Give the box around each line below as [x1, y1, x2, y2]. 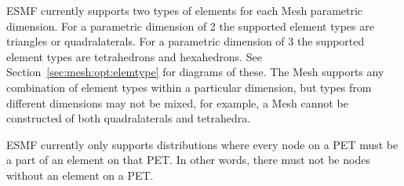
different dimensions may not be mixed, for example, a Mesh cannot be [6, 94, 348, 111]
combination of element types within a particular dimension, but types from [6, 78, 372, 95]
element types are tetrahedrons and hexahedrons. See [6, 48, 262, 64]
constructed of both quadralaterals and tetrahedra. [6, 110, 251, 126]
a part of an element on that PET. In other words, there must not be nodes [6, 151, 370, 168]
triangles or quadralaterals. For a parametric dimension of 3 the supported [6, 33, 365, 49]
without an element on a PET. [6, 166, 154, 183]
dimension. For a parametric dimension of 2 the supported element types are [6, 17, 374, 34]
